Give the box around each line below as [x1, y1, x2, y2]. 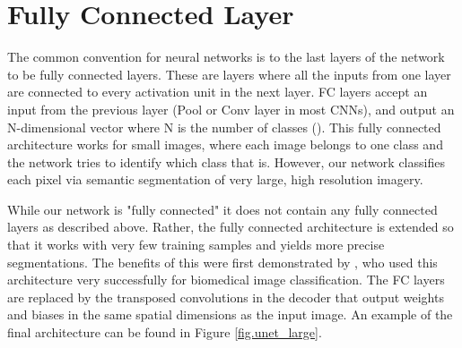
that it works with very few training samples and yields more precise [7, 235, 385, 254]
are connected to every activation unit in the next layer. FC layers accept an [7, 82, 428, 101]
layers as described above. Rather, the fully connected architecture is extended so [7, 217, 454, 236]
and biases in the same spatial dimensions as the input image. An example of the [7, 305, 453, 324]
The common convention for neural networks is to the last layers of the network [7, 47, 445, 66]
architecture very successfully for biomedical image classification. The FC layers [7, 270, 445, 289]
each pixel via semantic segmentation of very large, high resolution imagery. [7, 170, 423, 189]
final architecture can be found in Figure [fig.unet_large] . [7, 323, 322, 342]
